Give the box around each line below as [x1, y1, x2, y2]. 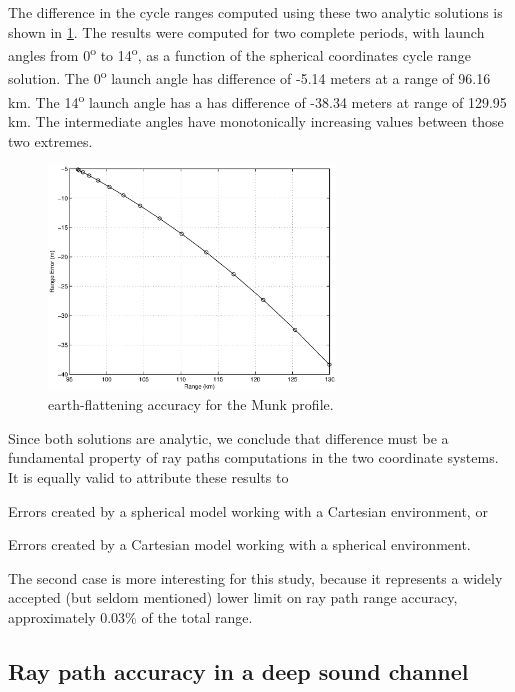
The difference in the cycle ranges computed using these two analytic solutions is [8, 2, 503, 22]
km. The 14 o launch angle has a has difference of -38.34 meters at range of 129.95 [8, 88, 507, 112]
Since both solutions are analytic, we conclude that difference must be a [8, 427, 449, 448]
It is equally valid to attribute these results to [8, 467, 289, 488]
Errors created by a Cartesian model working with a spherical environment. [8, 534, 471, 555]
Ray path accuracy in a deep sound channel [8, 656, 469, 687]
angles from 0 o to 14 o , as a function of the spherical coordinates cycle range [8, 42, 471, 65]
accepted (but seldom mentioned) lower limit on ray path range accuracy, [8, 587, 458, 608]
